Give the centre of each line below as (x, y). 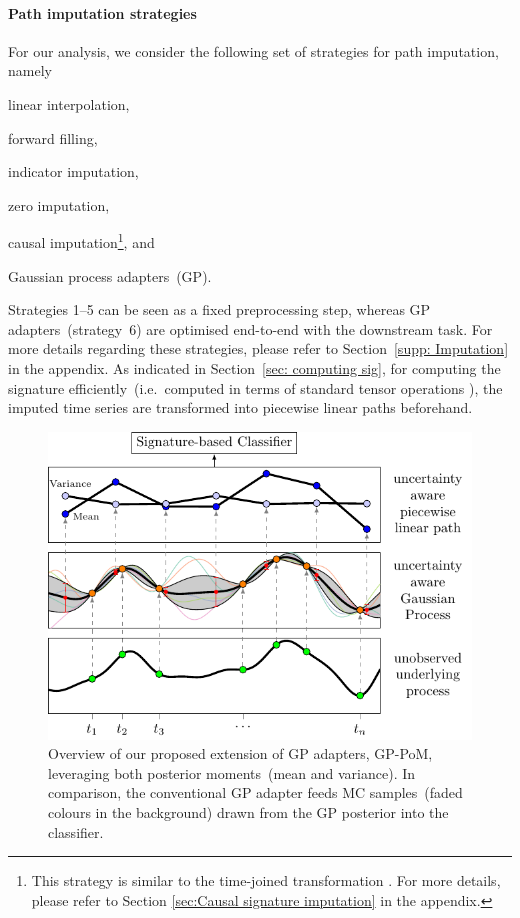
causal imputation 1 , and (81, 241)
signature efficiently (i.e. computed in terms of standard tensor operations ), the (255, 387)
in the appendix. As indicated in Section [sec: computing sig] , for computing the (254, 367)
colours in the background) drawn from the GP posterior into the (248, 811)
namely (30, 70)
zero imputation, (59, 204)
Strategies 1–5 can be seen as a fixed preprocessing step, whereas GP (219, 309)
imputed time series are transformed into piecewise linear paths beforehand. (240, 407)
